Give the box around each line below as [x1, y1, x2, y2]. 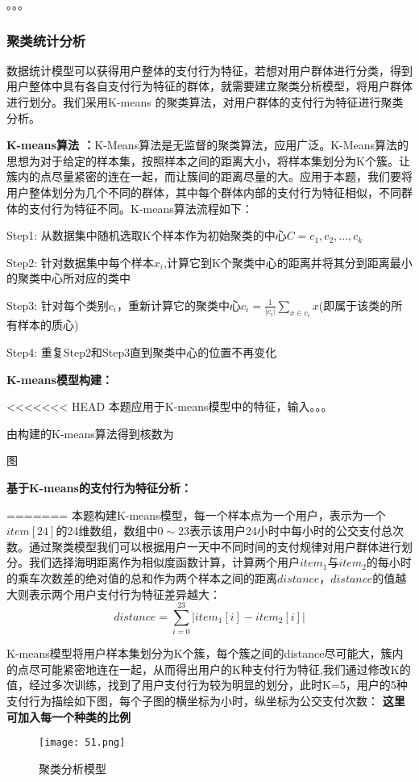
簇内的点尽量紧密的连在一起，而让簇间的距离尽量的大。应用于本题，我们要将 [6, 168, 413, 185]
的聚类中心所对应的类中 [6, 270, 131, 286]
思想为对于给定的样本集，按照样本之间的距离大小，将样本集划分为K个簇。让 [6, 152, 410, 169]
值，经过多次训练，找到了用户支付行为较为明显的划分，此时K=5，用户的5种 [6, 676, 408, 693]
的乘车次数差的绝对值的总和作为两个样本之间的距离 [6, 569, 277, 586]
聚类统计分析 [6, 30, 86, 50]
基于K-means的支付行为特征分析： [6, 479, 192, 496]
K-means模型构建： [6, 370, 113, 387]
